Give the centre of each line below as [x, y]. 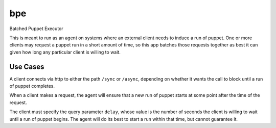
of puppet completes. [32, 86]
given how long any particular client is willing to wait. [65, 52]
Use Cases [27, 67]
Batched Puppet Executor [36, 29]
